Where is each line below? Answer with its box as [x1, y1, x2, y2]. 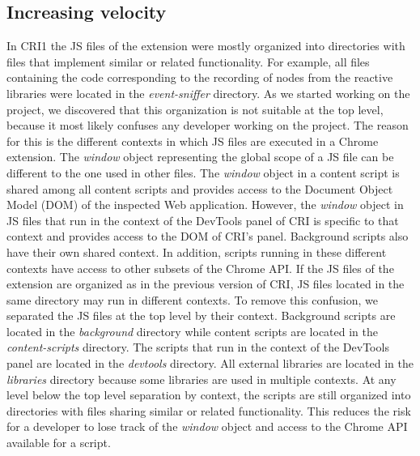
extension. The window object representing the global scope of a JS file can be [6, 148, 394, 165]
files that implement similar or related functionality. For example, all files [6, 53, 370, 70]
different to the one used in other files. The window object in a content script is [6, 164, 400, 181]
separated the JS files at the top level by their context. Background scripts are [6, 307, 396, 324]
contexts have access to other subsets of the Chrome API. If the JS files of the [6, 259, 394, 276]
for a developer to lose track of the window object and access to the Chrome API [6, 418, 408, 435]
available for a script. [6, 434, 111, 451]
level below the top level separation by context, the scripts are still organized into [6, 386, 411, 403]
